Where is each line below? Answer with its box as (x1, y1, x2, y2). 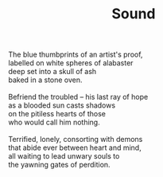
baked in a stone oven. (8, 75, 83, 85)
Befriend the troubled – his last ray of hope (8, 92, 149, 102)
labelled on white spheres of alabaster (8, 58, 134, 68)
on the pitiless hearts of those (8, 109, 106, 119)
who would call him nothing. (8, 117, 101, 128)
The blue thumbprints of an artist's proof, (8, 49, 143, 60)
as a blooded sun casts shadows (8, 100, 116, 110)
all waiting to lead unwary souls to (8, 151, 120, 161)
